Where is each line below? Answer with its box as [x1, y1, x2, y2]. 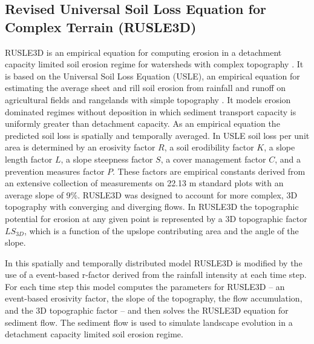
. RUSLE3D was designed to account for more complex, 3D [77, 188, 298, 201]
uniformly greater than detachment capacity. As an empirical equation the [5, 117, 280, 130]
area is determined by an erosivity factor [5, 141, 155, 153]
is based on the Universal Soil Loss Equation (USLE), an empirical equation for [5, 69, 300, 82]
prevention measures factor [5, 164, 105, 177]
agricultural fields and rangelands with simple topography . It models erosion [5, 93, 291, 106]
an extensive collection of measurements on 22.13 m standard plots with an [5, 177, 284, 189]
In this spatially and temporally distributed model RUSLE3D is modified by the [5, 256, 303, 269]
